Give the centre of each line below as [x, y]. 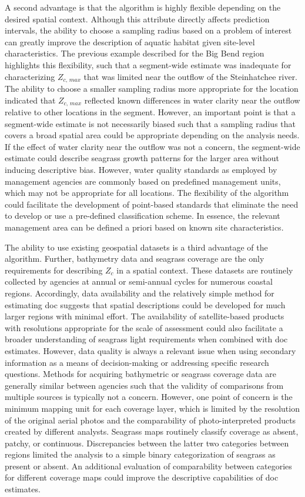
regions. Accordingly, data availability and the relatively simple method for [140, 293]
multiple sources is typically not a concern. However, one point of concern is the [149, 397]
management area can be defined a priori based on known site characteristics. [144, 227]
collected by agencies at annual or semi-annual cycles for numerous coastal [139, 281]
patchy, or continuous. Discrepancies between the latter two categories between [147, 443]
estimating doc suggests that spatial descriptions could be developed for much [145, 304]
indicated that [30, 100]
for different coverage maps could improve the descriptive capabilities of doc [142, 477]
